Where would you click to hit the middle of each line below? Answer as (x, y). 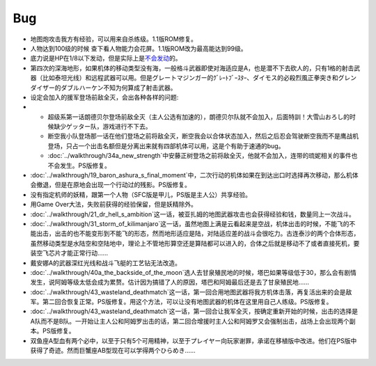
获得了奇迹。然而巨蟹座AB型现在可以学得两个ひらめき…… (113, 351)
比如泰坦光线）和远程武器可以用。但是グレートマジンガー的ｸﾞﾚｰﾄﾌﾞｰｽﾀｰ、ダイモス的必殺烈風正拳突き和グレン (199, 78)
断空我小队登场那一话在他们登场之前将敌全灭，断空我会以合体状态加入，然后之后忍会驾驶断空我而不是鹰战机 (203, 136)
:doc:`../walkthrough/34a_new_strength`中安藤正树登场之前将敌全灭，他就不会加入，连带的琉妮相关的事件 (199, 156)
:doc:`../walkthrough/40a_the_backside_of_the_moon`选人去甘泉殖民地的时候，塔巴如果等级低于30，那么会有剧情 (193, 272)
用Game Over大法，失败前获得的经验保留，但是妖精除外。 (114, 205)
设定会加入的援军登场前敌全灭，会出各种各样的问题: (104, 97)
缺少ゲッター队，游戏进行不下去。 (102, 127)
